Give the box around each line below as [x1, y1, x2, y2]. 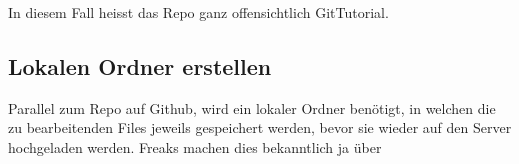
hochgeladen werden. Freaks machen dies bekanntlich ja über [8, 136, 382, 157]
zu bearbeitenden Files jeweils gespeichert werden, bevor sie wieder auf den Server [8, 117, 512, 138]
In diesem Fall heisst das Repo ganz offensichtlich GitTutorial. [8, 2, 389, 22]
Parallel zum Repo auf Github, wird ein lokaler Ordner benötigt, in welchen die [8, 97, 496, 118]
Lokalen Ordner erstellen [8, 50, 272, 81]
